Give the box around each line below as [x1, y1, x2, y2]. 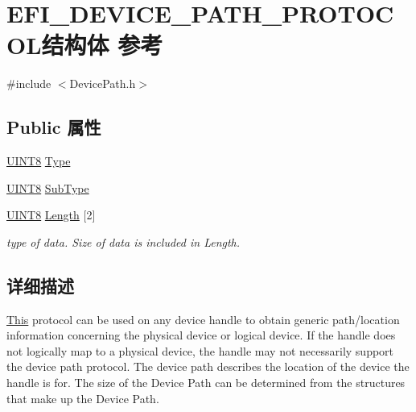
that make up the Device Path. [6, 389, 159, 406]
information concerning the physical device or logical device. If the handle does [6, 327, 396, 343]
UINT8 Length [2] [6, 206, 96, 223]
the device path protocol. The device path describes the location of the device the [6, 358, 410, 375]
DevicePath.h [69, 75, 136, 92]
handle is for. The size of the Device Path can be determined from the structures [6, 374, 406, 391]
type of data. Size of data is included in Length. [6, 233, 241, 250]
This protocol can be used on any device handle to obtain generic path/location [6, 310, 400, 327]
